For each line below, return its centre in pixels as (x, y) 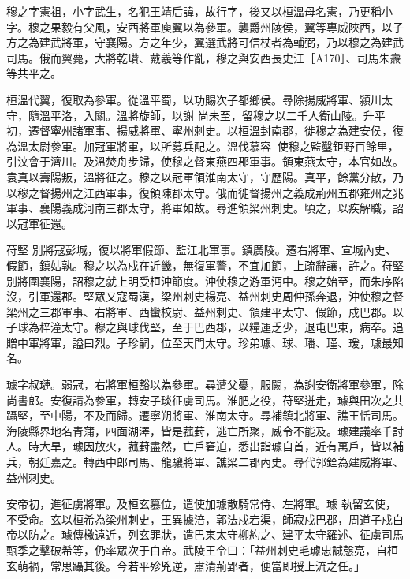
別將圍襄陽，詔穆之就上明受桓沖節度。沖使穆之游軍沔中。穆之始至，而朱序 (199, 280)
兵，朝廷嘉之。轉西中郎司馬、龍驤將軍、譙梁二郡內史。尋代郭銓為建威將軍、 (205, 462)
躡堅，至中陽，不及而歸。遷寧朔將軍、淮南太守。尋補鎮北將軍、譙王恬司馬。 (205, 415)
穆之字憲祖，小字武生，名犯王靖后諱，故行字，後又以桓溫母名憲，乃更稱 (194, 11)
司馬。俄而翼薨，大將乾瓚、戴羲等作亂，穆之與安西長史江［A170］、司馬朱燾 (204, 57)
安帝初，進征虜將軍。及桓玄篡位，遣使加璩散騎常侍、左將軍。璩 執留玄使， (201, 504)
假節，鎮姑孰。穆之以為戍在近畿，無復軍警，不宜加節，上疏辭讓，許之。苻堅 (205, 265)
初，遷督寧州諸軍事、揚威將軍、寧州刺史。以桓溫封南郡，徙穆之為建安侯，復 (205, 131)
